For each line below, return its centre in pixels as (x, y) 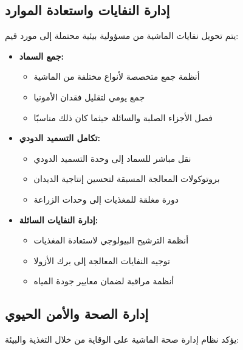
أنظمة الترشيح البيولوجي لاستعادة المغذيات (111, 240)
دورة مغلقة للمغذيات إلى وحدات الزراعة (106, 199)
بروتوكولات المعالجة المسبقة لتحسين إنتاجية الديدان (127, 179)
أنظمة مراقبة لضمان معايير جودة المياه (104, 281)
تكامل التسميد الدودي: (60, 138)
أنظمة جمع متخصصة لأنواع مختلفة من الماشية (117, 76)
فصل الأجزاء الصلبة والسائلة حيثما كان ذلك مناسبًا (123, 117)
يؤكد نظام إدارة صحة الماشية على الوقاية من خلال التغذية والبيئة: (122, 339)
